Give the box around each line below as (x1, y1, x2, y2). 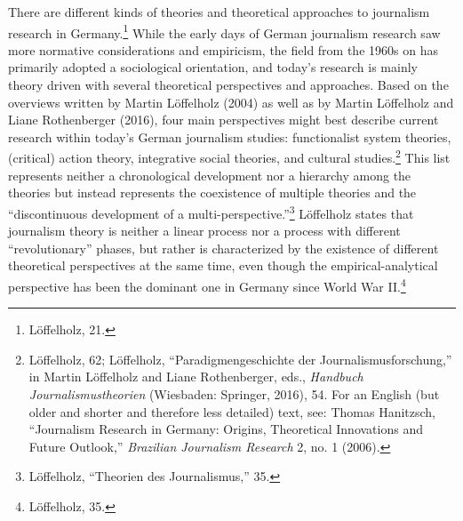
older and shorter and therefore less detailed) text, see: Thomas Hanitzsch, (28, 402, 435, 421)
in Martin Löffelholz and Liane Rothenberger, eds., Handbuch (28, 367, 363, 386)
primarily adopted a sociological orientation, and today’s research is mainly (8, 58, 418, 76)
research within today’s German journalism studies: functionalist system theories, (8, 127, 451, 146)
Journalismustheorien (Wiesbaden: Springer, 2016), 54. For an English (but (28, 384, 440, 403)
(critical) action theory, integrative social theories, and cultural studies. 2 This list (8, 146, 451, 167)
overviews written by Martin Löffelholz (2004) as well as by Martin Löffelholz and (8, 92, 454, 111)
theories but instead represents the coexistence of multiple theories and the (8, 183, 417, 202)
